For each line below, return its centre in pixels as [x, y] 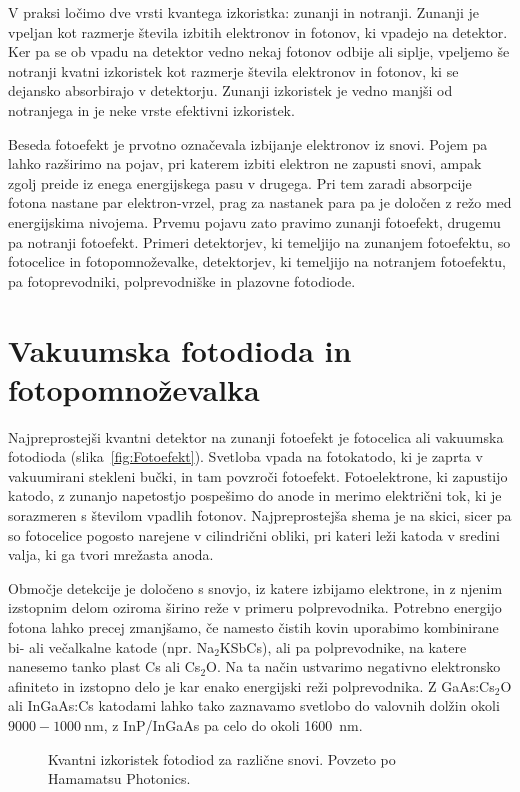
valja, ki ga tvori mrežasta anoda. [111, 554]
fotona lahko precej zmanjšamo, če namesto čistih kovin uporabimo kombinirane [253, 626]
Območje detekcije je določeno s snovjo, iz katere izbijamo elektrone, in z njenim [255, 587]
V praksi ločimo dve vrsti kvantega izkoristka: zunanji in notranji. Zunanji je [244, 12]
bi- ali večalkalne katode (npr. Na [111, 646]
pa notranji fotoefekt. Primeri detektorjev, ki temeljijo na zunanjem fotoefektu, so [259, 241]
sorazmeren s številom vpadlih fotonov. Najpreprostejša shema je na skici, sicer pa [260, 515]
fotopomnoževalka [134, 388]
